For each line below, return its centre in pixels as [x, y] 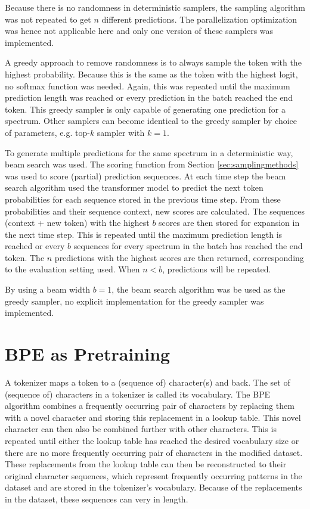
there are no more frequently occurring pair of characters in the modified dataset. [154, 452]
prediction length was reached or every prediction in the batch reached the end [149, 97]
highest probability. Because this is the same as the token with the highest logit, [151, 74]
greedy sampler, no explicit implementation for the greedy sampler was [134, 301]
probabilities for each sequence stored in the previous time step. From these [143, 199]
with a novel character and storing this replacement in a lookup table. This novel [153, 417]
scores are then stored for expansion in [229, 223]
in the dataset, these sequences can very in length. [97, 499]
